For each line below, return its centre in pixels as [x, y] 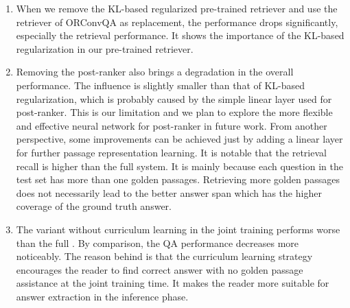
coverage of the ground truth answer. [94, 206]
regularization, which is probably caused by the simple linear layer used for [174, 98]
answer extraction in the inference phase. [102, 296]
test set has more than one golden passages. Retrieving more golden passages [178, 179]
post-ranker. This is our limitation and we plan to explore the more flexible [174, 112]
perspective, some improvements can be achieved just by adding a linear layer [179, 139]
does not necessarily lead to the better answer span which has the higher [169, 192]
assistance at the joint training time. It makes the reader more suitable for [173, 283]
